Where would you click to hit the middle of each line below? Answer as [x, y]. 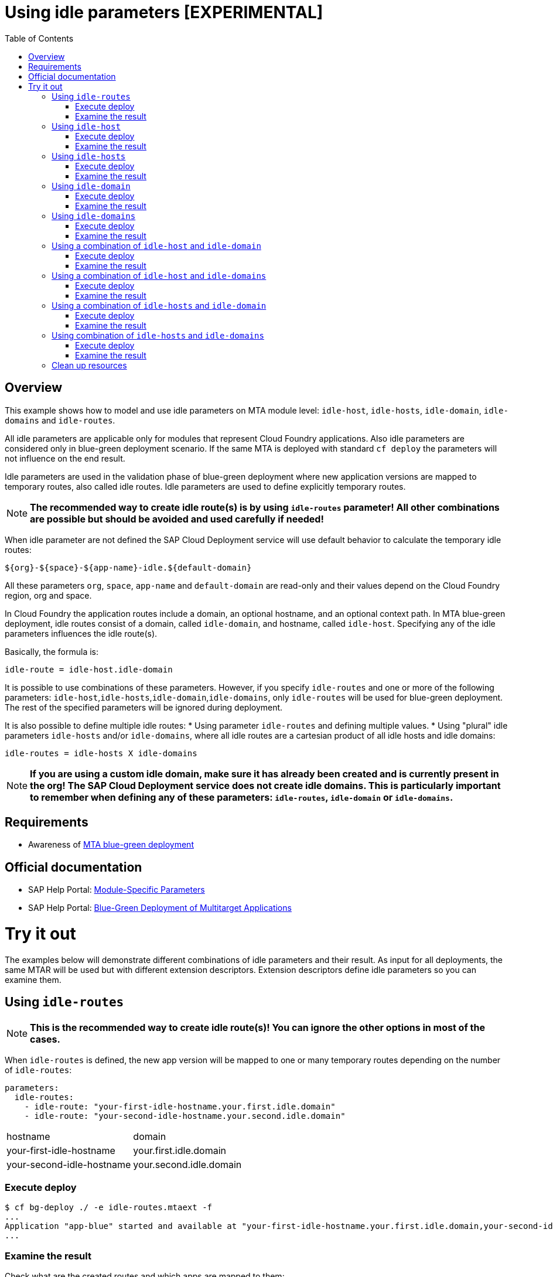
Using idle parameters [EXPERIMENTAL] [164, 12]
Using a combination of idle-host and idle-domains [159, 275]
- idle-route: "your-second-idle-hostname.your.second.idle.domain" [185, 1116]
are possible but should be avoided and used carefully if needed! [177, 519]
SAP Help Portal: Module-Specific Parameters [117, 890]
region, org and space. [48, 595]
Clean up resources [89, 365]
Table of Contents [39, 38]
